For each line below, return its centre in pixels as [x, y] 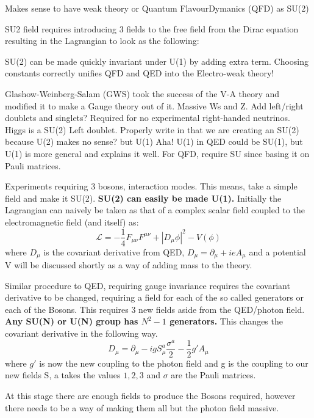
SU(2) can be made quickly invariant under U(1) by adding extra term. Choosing [157, 61]
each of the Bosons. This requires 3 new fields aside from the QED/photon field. [155, 309]
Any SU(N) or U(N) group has [72, 321]
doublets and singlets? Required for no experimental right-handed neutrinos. [148, 118]
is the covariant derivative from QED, [114, 251]
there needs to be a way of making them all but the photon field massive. [142, 407]
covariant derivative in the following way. [81, 333]
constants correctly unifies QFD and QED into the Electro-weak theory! [140, 73]
